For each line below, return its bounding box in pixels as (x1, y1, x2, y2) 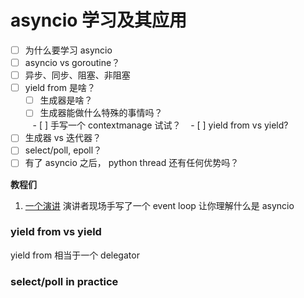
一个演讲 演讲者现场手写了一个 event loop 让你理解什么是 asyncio (24, 199, 295, 211)
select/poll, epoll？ (24, 144, 103, 156)
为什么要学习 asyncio (24, 44, 113, 56)
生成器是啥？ (39, 94, 93, 106)
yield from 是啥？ (24, 82, 96, 94)
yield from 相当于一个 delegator (10, 249, 140, 261)
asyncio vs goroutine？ (24, 57, 121, 68)
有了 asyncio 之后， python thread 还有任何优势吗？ (24, 157, 240, 169)
